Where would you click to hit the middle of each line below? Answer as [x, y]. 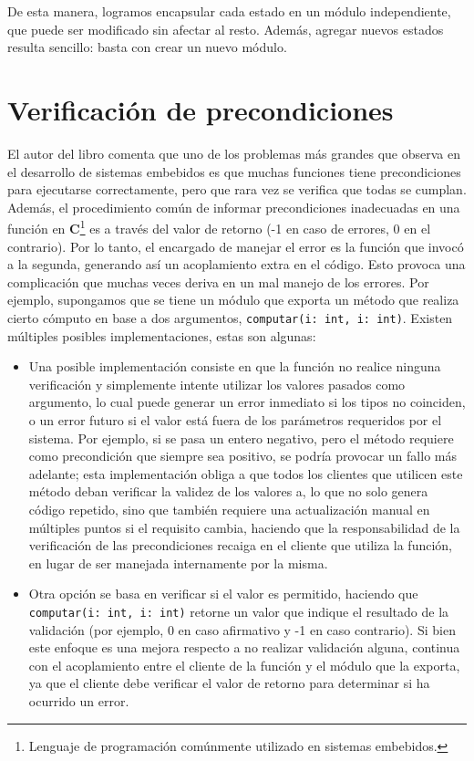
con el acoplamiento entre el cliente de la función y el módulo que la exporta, [244, 665]
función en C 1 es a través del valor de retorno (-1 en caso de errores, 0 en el [219, 227]
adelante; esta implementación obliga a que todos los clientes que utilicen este [246, 473]
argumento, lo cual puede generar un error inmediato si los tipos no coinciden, [247, 402]
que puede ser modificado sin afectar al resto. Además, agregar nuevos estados [226, 29]
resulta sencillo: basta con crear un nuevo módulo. [147, 47]
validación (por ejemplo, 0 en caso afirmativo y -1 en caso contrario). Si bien [242, 629]
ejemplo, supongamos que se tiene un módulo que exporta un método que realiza [233, 300]
